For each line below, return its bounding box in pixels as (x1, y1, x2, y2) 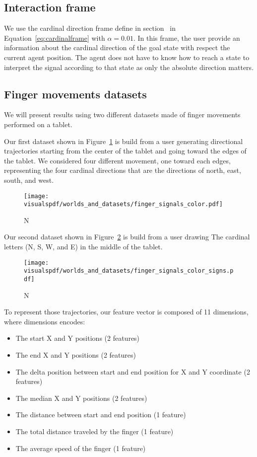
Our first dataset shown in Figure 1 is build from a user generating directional (4, 136, 243, 146)
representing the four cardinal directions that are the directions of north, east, (4, 165, 241, 175)
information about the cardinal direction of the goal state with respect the (4, 42, 230, 53)
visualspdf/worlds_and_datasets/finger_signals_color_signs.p (24, 267, 234, 275)
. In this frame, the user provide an (133, 32, 240, 43)
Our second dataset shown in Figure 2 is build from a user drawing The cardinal (4, 231, 250, 242)
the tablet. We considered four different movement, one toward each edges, (4, 155, 231, 165)
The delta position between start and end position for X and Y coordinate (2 (15, 366, 250, 377)
